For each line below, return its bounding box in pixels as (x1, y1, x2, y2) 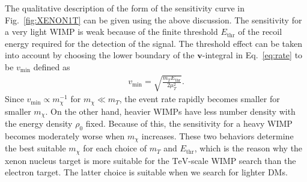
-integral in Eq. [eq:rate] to (202, 49, 303, 61)
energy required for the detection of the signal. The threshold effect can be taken (5, 37, 302, 49)
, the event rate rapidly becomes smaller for (119, 93, 280, 105)
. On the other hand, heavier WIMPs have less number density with (45, 105, 296, 117)
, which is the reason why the (194, 142, 303, 154)
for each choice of (83, 142, 147, 154)
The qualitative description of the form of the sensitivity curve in (5, 2, 245, 14)
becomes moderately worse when (5, 129, 125, 142)
